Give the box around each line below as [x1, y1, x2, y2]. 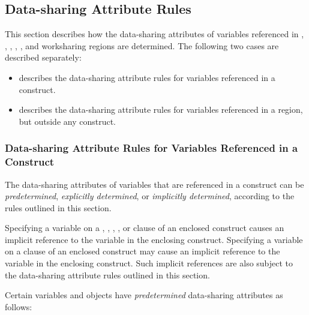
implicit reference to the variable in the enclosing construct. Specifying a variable [5, 233, 303, 245]
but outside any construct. [19, 115, 116, 127]
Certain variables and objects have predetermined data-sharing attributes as [5, 289, 283, 301]
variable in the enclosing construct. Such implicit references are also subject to [5, 257, 293, 269]
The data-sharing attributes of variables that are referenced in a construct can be [5, 178, 304, 190]
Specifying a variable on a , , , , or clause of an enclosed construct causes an [5, 221, 284, 234]
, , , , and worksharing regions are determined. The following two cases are [5, 39, 279, 52]
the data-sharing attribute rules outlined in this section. [5, 268, 210, 281]
